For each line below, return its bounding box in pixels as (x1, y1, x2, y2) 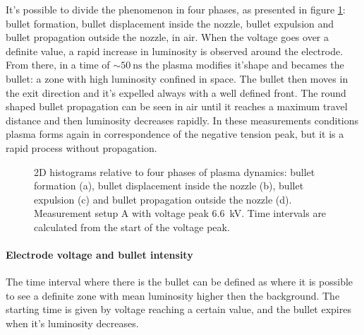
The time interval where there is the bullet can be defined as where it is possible (6, 274, 353, 289)
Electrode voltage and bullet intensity (6, 247, 193, 262)
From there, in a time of (6, 57, 110, 72)
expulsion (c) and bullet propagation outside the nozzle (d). (34, 192, 292, 206)
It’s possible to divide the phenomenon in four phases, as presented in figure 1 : (6, 2, 346, 16)
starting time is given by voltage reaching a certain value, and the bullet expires (6, 302, 351, 317)
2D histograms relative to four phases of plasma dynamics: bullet (34, 164, 315, 179)
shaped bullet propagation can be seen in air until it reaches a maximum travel (6, 99, 348, 114)
